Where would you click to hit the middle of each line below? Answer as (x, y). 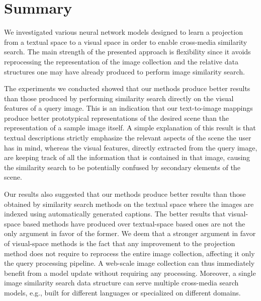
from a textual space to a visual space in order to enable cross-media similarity (126, 42)
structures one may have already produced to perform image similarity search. (124, 71)
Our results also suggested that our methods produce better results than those (125, 194)
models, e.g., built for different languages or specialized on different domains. (122, 292)
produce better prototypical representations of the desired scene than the (116, 118)
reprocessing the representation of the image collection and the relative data (121, 61)
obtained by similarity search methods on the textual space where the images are (129, 204)
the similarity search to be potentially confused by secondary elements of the (122, 167)
